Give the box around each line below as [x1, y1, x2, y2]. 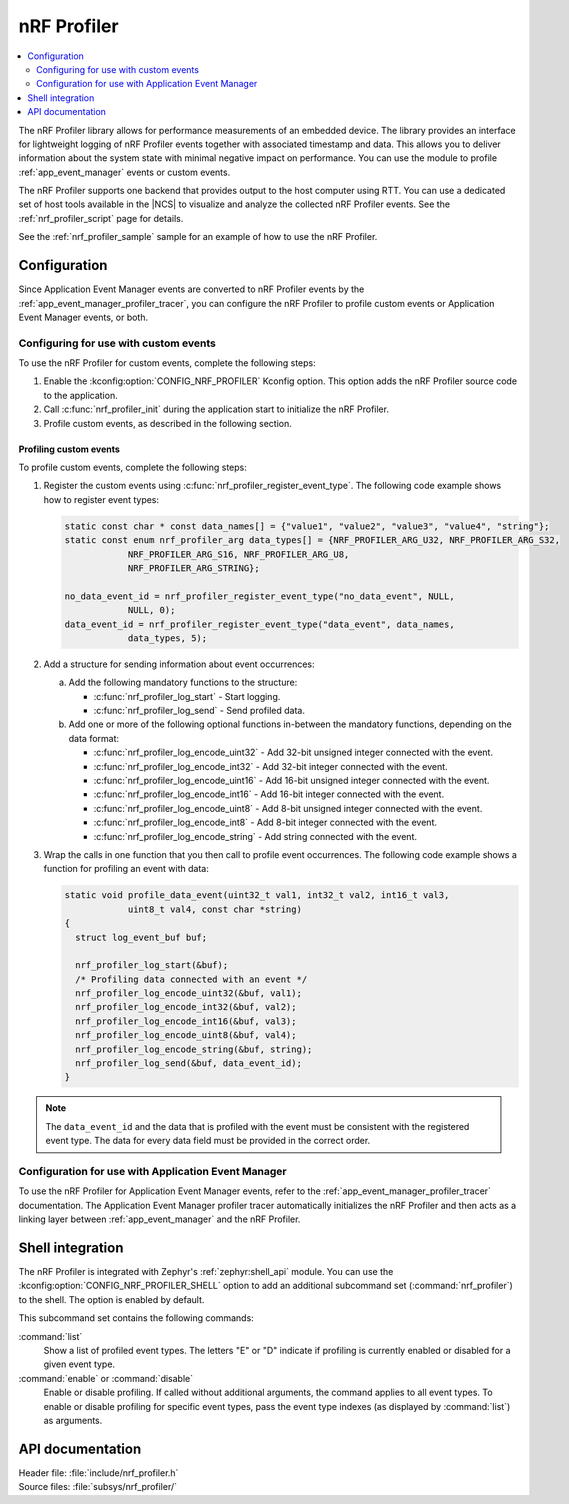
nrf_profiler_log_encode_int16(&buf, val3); [75, 1015, 297, 1027]
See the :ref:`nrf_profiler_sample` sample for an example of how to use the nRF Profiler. [18, 231, 378, 243]
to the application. [43, 389, 119, 401]
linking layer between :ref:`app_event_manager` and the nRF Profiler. [18, 1213, 301, 1225]
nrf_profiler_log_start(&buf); [75, 960, 229, 971]
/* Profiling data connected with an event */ [75, 973, 308, 985]
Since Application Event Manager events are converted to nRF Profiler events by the [18, 283, 365, 295]
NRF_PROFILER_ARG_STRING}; [127, 562, 260, 574]
